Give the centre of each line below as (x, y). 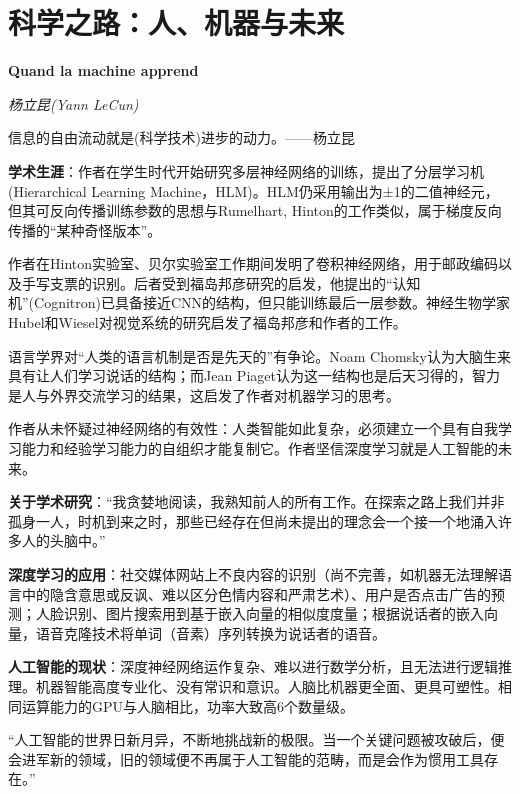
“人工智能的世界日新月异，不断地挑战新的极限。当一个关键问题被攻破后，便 (256, 739)
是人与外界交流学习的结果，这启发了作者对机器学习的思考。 (204, 394)
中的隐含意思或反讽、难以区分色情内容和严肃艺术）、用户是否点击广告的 (256, 593)
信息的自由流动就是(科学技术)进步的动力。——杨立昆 (181, 137)
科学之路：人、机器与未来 (176, 22)
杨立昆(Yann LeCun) (73, 103)
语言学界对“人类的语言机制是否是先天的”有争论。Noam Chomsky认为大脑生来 (259, 355)
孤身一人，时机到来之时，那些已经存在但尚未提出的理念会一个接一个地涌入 (253, 520)
